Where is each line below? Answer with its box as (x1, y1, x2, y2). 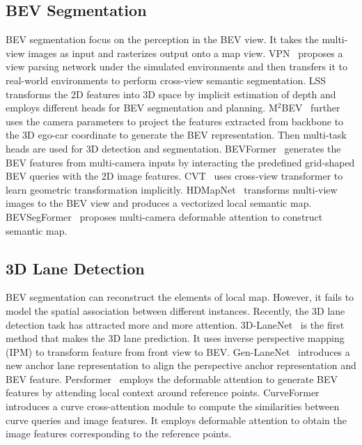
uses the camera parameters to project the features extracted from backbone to (6, 114, 344, 128)
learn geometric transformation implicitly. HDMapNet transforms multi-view (6, 182, 338, 196)
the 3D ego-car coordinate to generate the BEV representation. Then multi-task (6, 127, 347, 142)
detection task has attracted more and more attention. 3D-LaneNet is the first (6, 317, 345, 331)
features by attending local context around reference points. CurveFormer (6, 385, 320, 400)
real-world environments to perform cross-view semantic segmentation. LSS (6, 72, 326, 87)
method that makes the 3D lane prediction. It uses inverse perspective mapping (6, 331, 345, 345)
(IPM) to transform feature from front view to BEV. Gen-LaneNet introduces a (6, 344, 350, 359)
